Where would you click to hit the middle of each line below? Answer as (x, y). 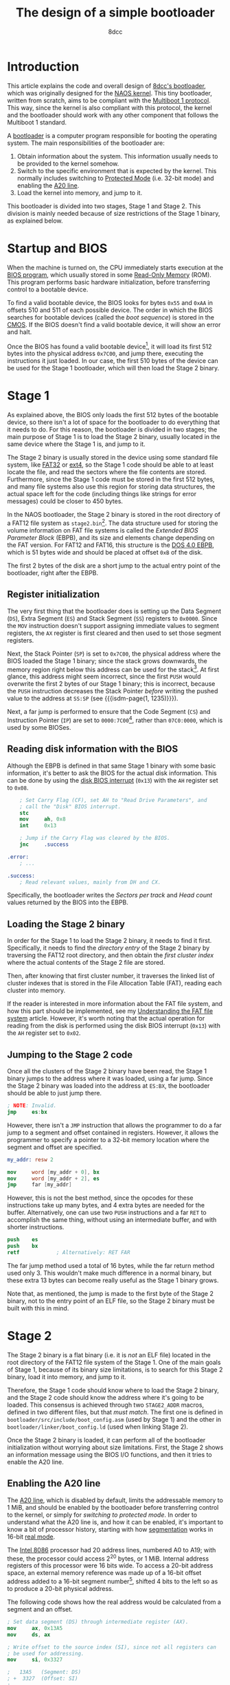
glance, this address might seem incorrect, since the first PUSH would (104, 677)
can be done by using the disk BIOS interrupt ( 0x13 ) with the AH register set (113, 780)
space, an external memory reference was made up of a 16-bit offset (104, 1573)
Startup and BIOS (57, 248)
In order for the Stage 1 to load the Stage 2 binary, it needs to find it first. (110, 941)
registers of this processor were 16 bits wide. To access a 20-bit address (110, 1565)
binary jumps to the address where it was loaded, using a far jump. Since (110, 1079)
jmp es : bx (27, 1112)
